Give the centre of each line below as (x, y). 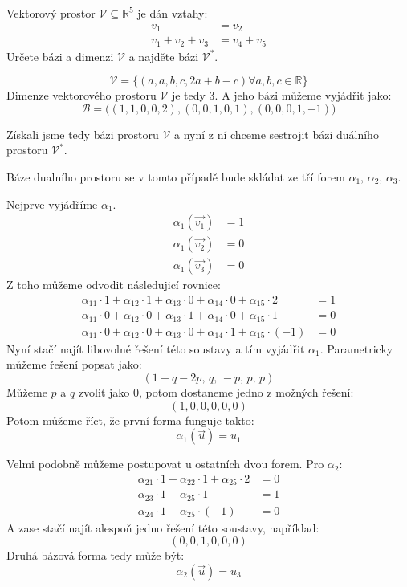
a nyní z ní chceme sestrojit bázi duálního (276, 134)
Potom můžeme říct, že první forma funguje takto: (130, 420)
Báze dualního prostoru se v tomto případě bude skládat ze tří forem (176, 176)
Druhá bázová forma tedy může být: (96, 555)
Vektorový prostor (51, 13)
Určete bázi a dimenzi (60, 56)
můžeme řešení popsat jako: (74, 364)
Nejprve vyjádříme (52, 204)
